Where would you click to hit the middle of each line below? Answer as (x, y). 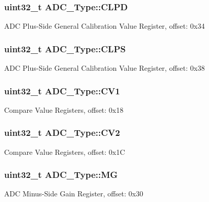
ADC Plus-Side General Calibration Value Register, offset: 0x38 (104, 68)
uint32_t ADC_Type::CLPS (65, 48)
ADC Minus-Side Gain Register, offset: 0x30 (74, 194)
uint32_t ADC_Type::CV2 (62, 133)
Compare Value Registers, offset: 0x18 (64, 109)
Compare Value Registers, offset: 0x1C (65, 151)
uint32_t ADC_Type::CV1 (62, 90)
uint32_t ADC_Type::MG (61, 175)
